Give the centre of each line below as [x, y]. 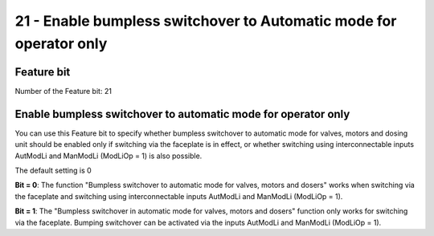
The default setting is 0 [53, 170]
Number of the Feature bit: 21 [63, 91]
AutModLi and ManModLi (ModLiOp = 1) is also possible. [108, 156]
